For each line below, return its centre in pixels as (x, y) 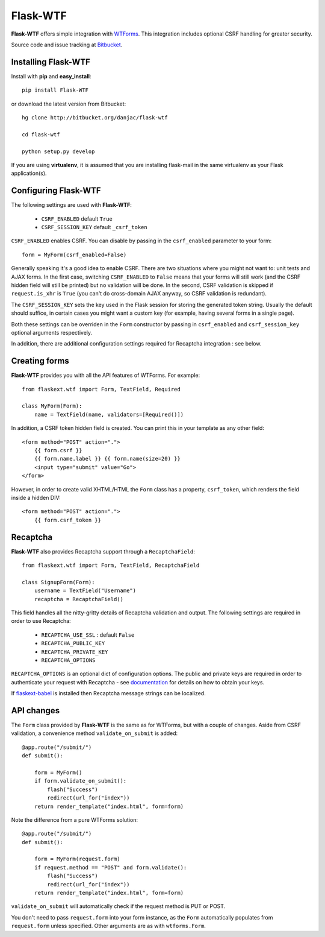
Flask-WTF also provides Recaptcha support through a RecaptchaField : (103, 551)
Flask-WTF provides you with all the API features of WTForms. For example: (106, 375)
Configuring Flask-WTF (56, 191)
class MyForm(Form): (52, 406)
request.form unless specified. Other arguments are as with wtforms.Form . (108, 926)
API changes (36, 711)
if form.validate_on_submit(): (80, 781)
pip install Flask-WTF (55, 90)
